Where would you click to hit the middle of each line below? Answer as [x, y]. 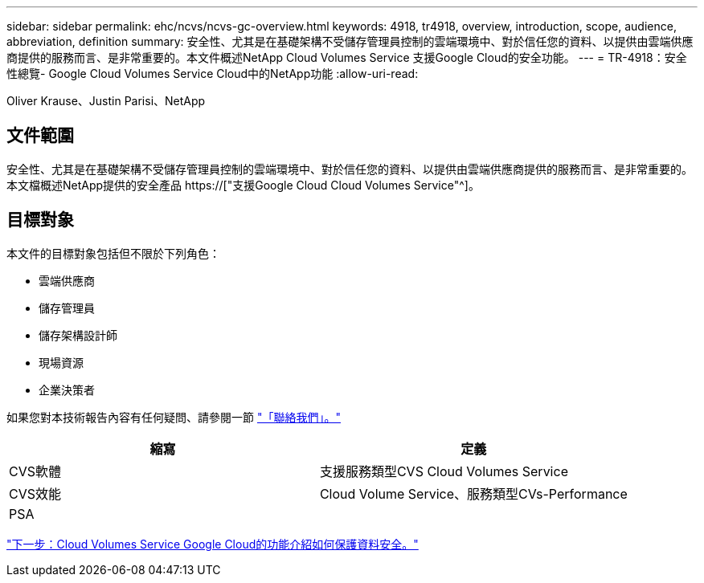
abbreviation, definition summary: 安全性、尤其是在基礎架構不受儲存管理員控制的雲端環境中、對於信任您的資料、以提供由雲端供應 [350, 41]
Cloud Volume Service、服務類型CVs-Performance [473, 493]
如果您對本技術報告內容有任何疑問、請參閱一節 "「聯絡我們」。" [174, 417]
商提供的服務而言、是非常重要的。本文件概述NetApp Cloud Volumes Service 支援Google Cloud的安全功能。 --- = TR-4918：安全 [347, 57]
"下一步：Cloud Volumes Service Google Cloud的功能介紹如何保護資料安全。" [213, 544]
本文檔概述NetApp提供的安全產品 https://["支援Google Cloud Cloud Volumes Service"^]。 [243, 185]
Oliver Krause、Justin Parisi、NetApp [106, 101]
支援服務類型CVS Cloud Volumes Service [444, 471]
